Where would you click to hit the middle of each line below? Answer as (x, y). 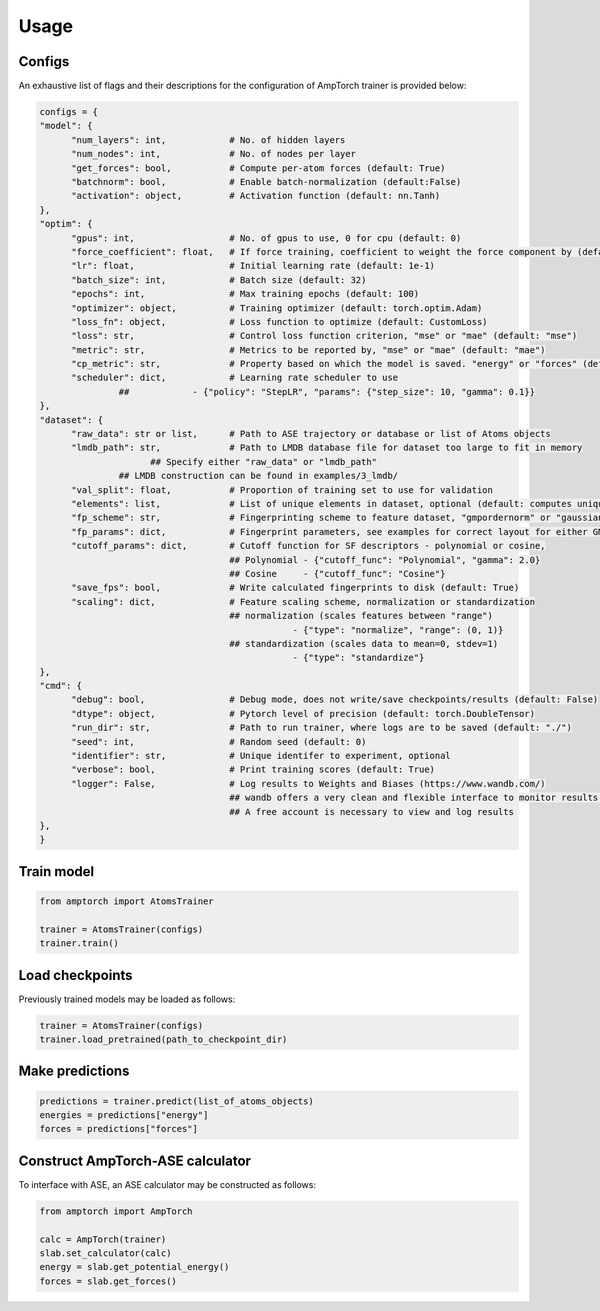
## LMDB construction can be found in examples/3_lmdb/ (258, 476)
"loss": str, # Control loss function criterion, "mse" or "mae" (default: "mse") (324, 336)
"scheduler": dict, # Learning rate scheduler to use (235, 378)
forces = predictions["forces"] (119, 1129)
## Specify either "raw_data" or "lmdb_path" (264, 461)
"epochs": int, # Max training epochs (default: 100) (245, 294)
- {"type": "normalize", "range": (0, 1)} (398, 629)
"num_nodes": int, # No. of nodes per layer (214, 154)
